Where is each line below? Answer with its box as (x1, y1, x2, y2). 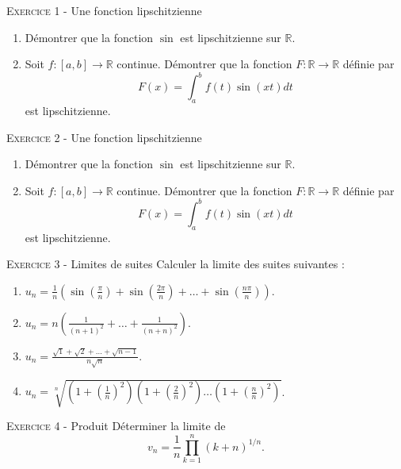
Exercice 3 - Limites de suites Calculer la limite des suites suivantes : (6, 256, 345, 272)
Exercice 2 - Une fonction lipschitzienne (6, 129, 202, 145)
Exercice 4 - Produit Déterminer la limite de (6, 417, 226, 434)
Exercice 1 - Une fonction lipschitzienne (6, 2, 202, 18)
